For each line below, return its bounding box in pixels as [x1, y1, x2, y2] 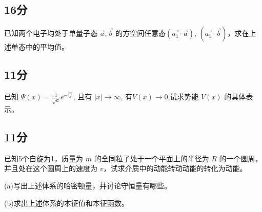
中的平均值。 [25, 41, 69, 52]
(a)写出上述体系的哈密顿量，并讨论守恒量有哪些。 [4, 180, 171, 191]
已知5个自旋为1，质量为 [4, 153, 83, 163]
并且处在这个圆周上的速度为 [4, 163, 97, 174]
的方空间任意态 [115, 28, 166, 38]
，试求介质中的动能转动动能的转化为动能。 [103, 163, 247, 174]
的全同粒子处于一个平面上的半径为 [94, 153, 209, 163]
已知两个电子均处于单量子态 [4, 28, 97, 38]
